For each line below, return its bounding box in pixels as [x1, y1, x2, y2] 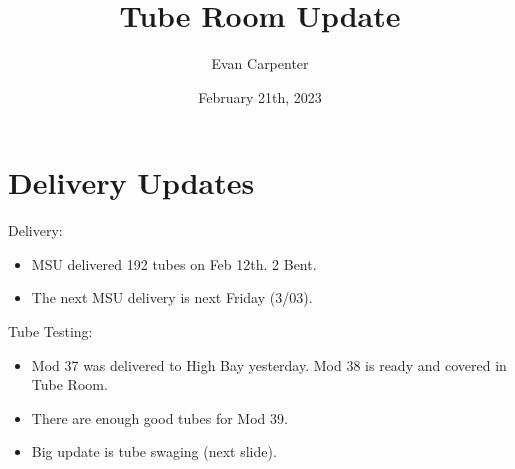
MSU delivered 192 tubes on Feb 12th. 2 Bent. [31, 253, 317, 274]
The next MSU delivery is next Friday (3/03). [31, 287, 313, 308]
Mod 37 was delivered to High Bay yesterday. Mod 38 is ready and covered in [31, 354, 507, 375]
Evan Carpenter [211, 53, 309, 74]
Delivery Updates [8, 162, 255, 203]
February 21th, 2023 [198, 86, 322, 107]
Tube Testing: [8, 321, 93, 342]
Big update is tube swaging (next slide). [31, 441, 277, 462]
